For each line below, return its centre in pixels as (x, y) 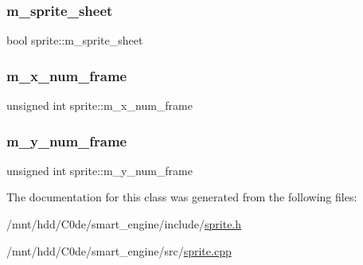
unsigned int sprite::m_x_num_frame (100, 105)
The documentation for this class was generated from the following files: (182, 197)
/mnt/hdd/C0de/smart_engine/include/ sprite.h (124, 224)
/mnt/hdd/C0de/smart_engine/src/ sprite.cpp (119, 250)
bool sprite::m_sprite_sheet (75, 40)
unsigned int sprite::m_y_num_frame (100, 170)
